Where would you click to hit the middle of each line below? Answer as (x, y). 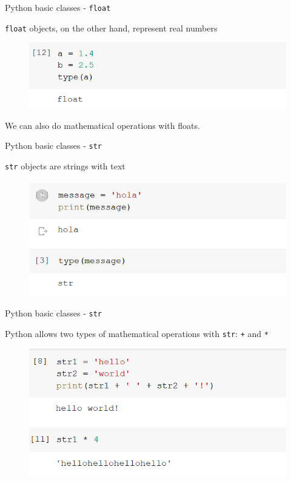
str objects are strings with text (65, 166)
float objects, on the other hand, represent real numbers (111, 28)
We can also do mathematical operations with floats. (102, 125)
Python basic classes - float (58, 7)
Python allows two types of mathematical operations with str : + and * (137, 333)
